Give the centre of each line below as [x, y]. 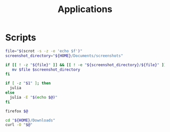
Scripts [21, 38]
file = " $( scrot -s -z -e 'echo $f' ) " [44, 51]
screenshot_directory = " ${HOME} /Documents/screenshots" [64, 56]
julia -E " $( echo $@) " [34, 97]
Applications [85, 9]
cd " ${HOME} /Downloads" [30, 120]
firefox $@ [17, 111]
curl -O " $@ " [19, 125]
